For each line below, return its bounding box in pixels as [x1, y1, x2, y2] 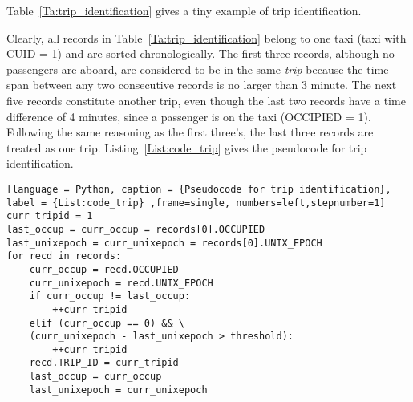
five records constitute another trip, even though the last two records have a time [6, 91, 406, 108]
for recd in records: [6, 250, 122, 262]
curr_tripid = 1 [6, 210, 93, 222]
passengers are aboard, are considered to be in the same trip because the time [6, 60, 389, 77]
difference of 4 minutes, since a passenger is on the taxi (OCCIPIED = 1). [6, 108, 371, 124]
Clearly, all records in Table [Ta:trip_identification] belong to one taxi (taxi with [6, 29, 407, 46]
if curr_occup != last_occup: [29, 290, 191, 303]
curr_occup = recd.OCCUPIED [29, 263, 179, 275]
